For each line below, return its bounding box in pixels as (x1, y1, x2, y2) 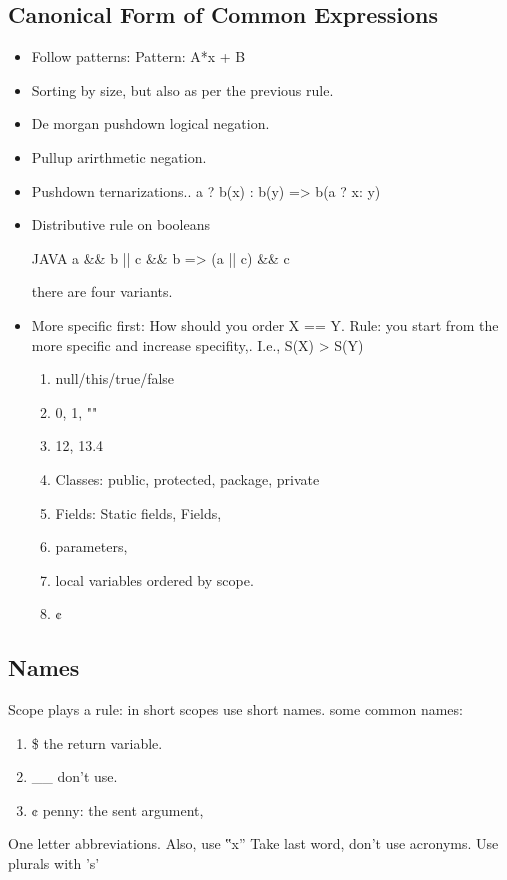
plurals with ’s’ (8, 853, 100, 874)
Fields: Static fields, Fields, (55, 502, 222, 523)
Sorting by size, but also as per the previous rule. (31, 79, 334, 100)
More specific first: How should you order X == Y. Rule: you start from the (31, 314, 499, 335)
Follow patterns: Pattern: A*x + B (31, 46, 246, 67)
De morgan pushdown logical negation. (31, 113, 270, 134)
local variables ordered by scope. (55, 569, 254, 590)
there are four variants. (31, 281, 173, 302)
